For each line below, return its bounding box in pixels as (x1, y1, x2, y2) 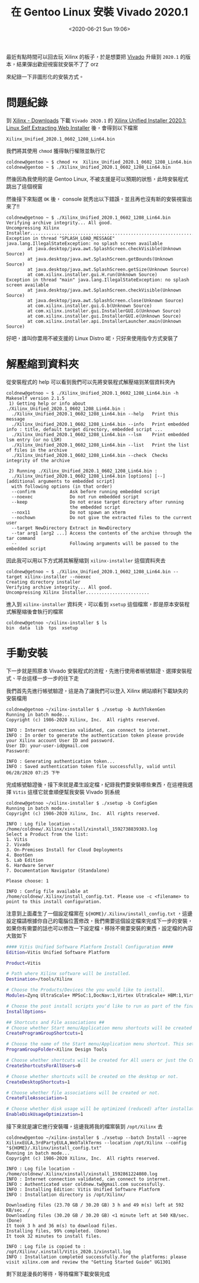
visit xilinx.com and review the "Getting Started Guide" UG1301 (6, 1259, 171, 1265)
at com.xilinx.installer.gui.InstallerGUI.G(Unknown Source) (27, 308, 182, 314)
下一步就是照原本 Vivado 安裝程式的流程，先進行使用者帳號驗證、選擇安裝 (6, 667, 187, 674)
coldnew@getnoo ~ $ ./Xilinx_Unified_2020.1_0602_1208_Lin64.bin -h (6, 390, 179, 396)
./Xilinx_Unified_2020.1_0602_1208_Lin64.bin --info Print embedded (11, 421, 190, 427)
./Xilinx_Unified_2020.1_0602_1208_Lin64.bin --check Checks (11, 452, 168, 458)
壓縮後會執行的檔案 (16, 608, 63, 615)
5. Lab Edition (6, 857, 44, 863)
